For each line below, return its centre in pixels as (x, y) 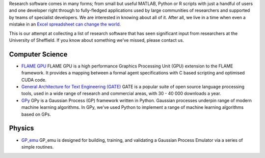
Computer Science (38, 54)
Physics (22, 128)
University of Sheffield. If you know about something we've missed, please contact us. (96, 40)
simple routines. (38, 147)
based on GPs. (36, 114)
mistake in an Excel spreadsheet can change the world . (65, 24)
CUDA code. (34, 80)
